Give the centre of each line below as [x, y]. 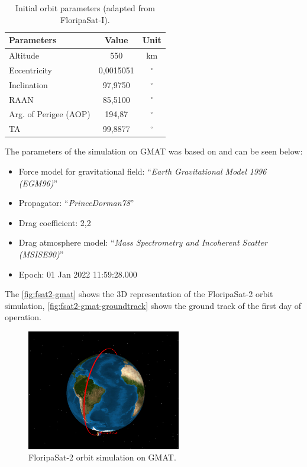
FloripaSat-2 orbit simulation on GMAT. [102, 457]
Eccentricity [30, 70]
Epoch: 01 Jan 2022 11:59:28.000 [78, 274]
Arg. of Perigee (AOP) [50, 114]
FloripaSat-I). [85, 19]
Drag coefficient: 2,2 [55, 222]
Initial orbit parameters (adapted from [85, 8]
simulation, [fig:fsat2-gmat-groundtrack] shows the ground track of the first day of [153, 305]
